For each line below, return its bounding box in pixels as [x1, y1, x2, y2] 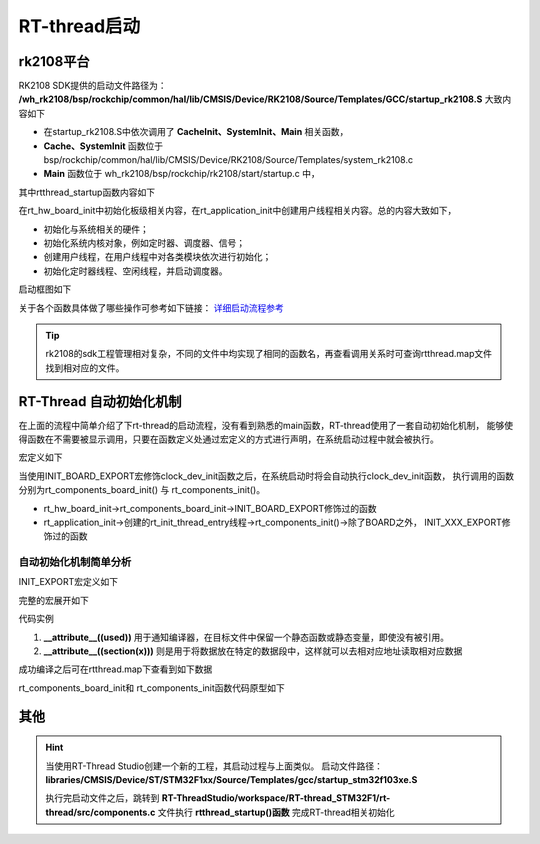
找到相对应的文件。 [45, 361, 125, 374]
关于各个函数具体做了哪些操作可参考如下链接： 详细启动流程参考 [18, 301, 284, 314]
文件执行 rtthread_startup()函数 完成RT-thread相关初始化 [157, 806, 395, 818]
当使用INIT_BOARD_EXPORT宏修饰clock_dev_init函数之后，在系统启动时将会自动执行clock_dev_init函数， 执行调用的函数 [18, 470, 515, 482]
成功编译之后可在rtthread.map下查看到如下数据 [18, 663, 213, 675]
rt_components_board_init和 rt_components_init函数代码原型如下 [18, 681, 285, 694]
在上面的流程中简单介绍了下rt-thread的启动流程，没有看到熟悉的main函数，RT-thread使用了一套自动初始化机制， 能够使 [18, 419, 514, 431]
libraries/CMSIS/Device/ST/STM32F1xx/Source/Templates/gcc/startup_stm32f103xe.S [45, 774, 418, 786]
